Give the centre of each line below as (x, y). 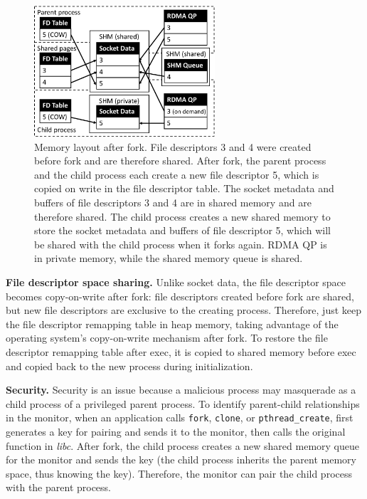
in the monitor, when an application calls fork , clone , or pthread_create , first (180, 417)
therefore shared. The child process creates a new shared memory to (182, 216)
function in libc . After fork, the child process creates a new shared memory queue (182, 445)
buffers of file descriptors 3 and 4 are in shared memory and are (173, 202)
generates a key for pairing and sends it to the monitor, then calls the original (176, 431)
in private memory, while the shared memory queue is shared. (169, 258)
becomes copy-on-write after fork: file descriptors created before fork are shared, (180, 296)
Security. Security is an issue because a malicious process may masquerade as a (181, 390)
